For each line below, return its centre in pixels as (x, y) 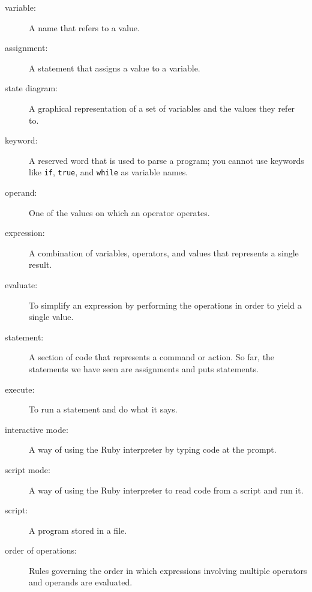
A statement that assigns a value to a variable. (115, 68)
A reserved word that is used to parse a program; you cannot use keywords (166, 160)
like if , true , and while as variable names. (109, 172)
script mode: (28, 469)
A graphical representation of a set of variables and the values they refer (162, 108)
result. (40, 264)
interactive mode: (37, 429)
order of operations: (41, 550)
